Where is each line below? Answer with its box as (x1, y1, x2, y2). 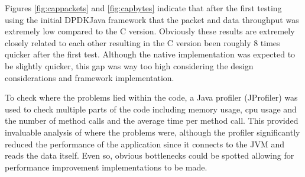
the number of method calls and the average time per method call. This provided (5, 114, 298, 127)
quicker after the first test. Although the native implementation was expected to (5, 48, 296, 60)
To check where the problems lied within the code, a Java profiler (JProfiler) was (5, 91, 298, 104)
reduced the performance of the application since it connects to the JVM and (5, 137, 284, 150)
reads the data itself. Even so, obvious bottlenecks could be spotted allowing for (5, 149, 294, 162)
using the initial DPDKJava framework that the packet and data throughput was (5, 13, 299, 25)
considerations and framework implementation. (5, 71, 174, 83)
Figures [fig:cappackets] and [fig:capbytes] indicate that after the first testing (5, 2, 282, 14)
